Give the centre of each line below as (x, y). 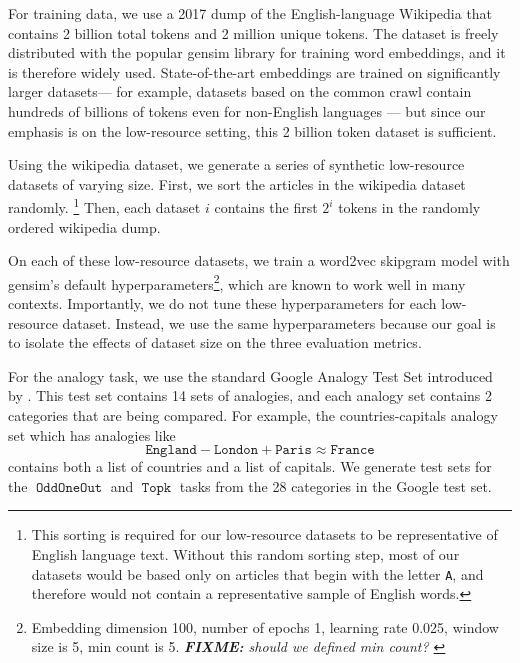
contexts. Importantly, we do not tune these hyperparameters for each (222, 303)
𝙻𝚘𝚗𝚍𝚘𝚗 (236, 450)
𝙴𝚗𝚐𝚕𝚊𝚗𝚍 (171, 450)
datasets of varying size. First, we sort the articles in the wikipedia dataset (237, 183)
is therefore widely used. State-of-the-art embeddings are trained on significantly (254, 71)
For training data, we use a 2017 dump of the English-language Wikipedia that (250, 13)
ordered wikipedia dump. (84, 226)
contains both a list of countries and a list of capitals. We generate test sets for (250, 466)
